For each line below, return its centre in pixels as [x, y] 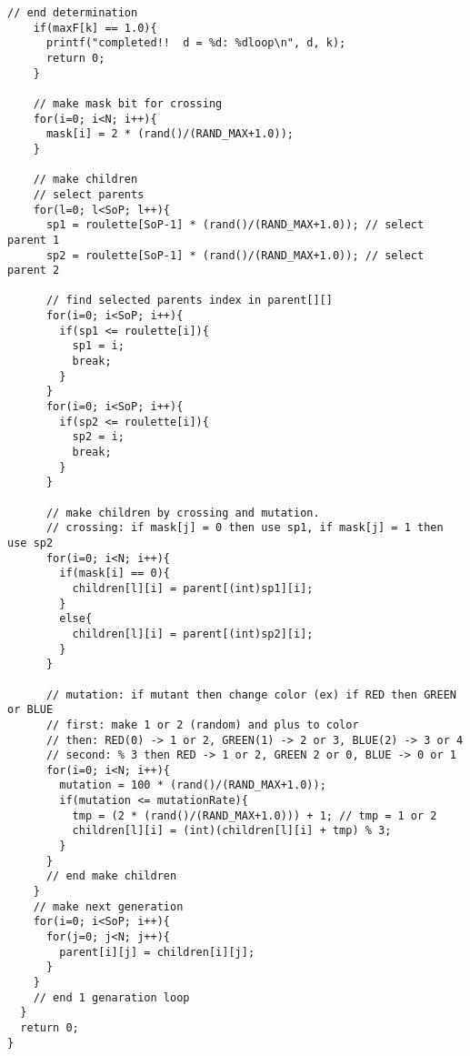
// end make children [111, 876]
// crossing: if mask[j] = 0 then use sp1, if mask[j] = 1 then [245, 528]
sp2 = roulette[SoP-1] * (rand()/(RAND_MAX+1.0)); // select [235, 255]
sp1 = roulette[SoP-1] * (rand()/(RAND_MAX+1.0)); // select [235, 225]
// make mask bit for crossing [128, 103]
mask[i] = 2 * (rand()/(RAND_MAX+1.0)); [170, 134]
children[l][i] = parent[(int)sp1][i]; [193, 588]
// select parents [89, 194]
